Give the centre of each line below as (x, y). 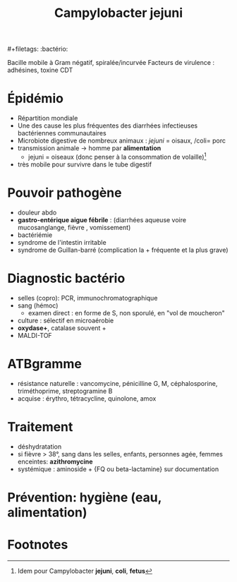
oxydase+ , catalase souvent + (62, 328)
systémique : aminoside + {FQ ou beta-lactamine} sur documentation (118, 469)
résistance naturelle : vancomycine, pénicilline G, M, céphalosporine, (117, 383)
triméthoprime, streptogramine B (65, 391)
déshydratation (39, 447)
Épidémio (35, 98)
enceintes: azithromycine (55, 461)
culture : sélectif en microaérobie (66, 320)
